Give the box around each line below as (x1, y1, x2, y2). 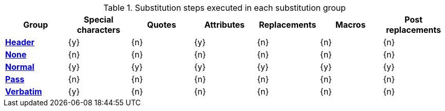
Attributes (204, 20, 245, 30)
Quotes (147, 20, 176, 30)
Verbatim (5, 86, 42, 97)
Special (84, 14, 114, 25)
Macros (335, 20, 366, 30)
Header (5, 37, 35, 47)
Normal (5, 62, 34, 72)
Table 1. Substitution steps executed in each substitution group (103, 3, 346, 13)
